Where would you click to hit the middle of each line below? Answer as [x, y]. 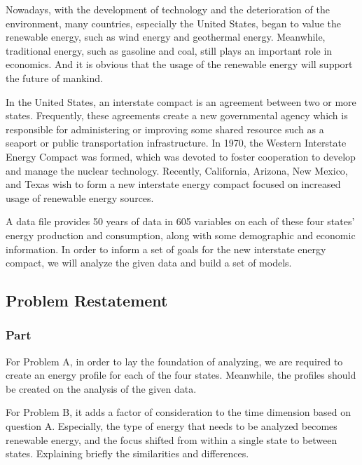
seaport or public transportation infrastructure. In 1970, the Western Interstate [176, 143]
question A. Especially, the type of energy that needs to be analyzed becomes [172, 426]
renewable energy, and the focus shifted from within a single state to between [172, 439]
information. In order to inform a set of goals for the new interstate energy [166, 249]
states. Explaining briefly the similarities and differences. [127, 453]
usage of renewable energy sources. [80, 197]
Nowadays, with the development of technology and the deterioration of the [168, 9]
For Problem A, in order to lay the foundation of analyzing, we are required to [174, 361]
